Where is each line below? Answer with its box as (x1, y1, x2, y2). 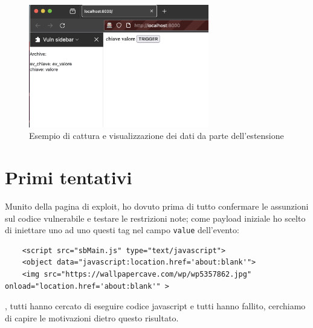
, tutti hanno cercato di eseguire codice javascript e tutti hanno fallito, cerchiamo (5, 300, 306, 312)
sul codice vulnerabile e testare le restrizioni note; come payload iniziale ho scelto (5, 211, 306, 224)
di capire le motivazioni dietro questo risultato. (5, 311, 179, 324)
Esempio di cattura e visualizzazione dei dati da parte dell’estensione (29, 129, 284, 142)
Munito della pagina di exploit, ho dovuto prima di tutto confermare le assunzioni (5, 199, 309, 212)
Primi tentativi (5, 164, 132, 189)
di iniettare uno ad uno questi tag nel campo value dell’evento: (5, 223, 239, 236)
